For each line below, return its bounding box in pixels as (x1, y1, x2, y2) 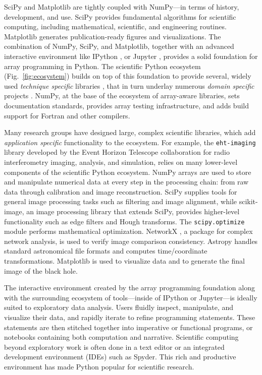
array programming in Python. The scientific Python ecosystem (4, 60, 201, 71)
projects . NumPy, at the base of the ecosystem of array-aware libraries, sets (4, 90, 240, 101)
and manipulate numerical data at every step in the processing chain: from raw (4, 176, 249, 187)
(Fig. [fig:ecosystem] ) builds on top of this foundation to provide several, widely (4, 71, 251, 81)
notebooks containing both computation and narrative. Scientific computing (4, 332, 239, 342)
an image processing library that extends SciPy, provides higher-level (26, 206, 240, 216)
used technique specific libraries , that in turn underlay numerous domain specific (4, 80, 254, 91)
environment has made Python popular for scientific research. (4, 361, 194, 371)
